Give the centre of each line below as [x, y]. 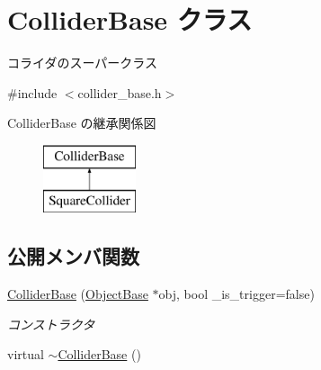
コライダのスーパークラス [83, 63]
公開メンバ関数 [73, 256]
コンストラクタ [51, 324]
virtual [26, 354]
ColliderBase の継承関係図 [82, 123]
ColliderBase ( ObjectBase [78, 294]
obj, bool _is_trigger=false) [236, 294]
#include [32, 92]
